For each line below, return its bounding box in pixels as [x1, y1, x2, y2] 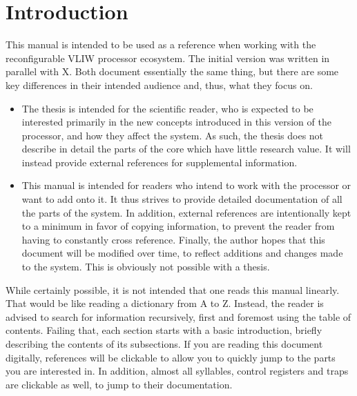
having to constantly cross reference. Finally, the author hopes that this [21, 232, 325, 246]
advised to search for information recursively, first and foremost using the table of [6, 309, 351, 324]
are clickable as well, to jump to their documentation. [6, 377, 233, 391]
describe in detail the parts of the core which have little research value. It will [21, 141, 351, 156]
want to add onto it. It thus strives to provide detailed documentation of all [21, 192, 342, 206]
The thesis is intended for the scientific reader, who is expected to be [21, 101, 313, 115]
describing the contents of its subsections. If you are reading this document [6, 337, 323, 350]
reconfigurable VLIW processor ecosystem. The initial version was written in [6, 50, 330, 65]
